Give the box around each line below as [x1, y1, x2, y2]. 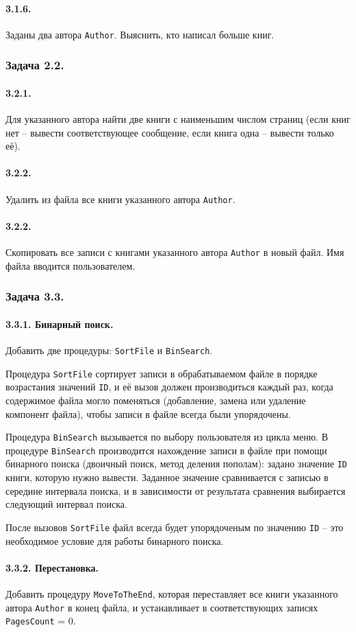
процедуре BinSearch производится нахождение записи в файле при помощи [5, 443, 327, 457]
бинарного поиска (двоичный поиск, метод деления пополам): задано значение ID [5, 456, 347, 471]
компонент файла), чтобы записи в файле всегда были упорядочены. [5, 406, 291, 421]
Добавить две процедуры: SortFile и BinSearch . [5, 343, 213, 358]
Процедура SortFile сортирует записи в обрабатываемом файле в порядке [5, 366, 318, 380]
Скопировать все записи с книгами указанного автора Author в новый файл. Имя [5, 245, 344, 259]
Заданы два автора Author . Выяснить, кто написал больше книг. [5, 27, 275, 41]
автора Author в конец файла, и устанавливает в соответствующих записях [5, 600, 318, 614]
